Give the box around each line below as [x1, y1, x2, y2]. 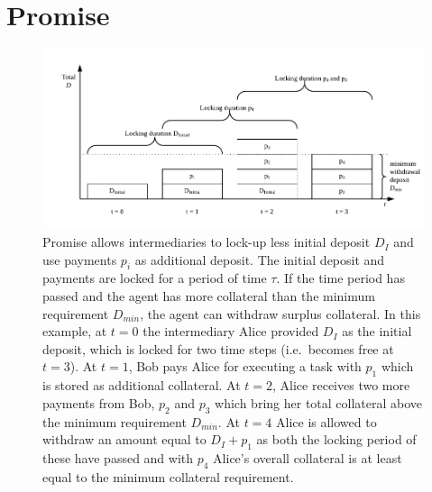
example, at [42, 322, 107, 341]
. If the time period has [276, 269, 405, 287]
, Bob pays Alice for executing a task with [128, 357, 362, 376]
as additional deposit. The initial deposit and [134, 250, 385, 269]
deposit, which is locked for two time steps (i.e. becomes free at [42, 339, 394, 358]
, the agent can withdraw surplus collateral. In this [140, 304, 421, 323]
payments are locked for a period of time [42, 269, 267, 287]
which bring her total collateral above [215, 393, 423, 412]
